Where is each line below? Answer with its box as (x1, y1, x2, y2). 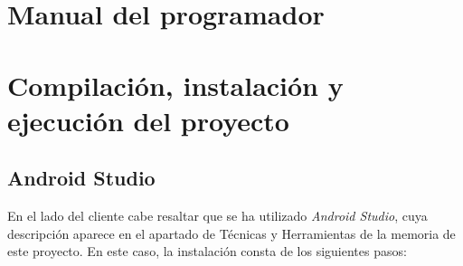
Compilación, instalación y (7, 66, 344, 103)
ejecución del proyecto (7, 101, 289, 138)
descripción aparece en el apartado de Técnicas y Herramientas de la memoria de (7, 223, 456, 242)
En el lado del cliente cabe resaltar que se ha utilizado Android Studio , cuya (7, 206, 428, 225)
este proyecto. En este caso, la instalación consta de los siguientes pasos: (7, 242, 407, 261)
